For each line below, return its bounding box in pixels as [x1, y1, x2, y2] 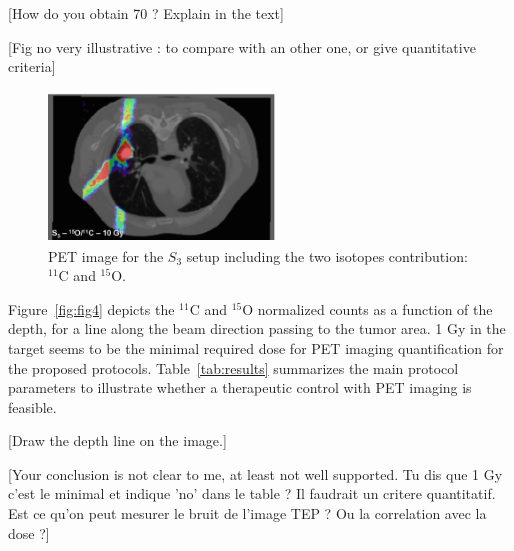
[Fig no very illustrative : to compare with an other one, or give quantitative [8, 36, 476, 57]
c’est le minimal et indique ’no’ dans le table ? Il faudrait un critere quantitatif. [8, 483, 496, 504]
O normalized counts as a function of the [242, 298, 493, 319]
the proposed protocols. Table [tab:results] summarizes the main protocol [8, 357, 459, 378]
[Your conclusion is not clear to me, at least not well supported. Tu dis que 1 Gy [8, 463, 503, 484]
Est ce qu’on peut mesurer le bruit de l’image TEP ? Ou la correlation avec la [8, 503, 487, 524]
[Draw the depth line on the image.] [8, 430, 227, 451]
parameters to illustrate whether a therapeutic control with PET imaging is [8, 377, 472, 398]
